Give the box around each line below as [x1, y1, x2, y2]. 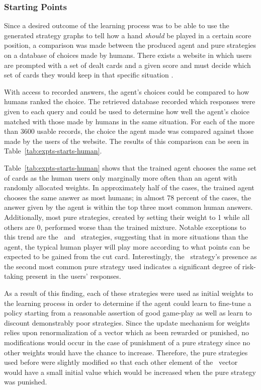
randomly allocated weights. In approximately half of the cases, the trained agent [4, 182, 254, 193]
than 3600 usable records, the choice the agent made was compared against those [4, 126, 254, 136]
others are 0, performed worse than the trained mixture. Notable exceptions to [4, 221, 246, 232]
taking [4, 271, 24, 281]
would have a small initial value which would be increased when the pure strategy [4, 366, 256, 377]
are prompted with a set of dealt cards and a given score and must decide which [4, 59, 251, 70]
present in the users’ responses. [26, 271, 121, 281]
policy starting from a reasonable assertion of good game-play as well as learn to [4, 307, 252, 318]
